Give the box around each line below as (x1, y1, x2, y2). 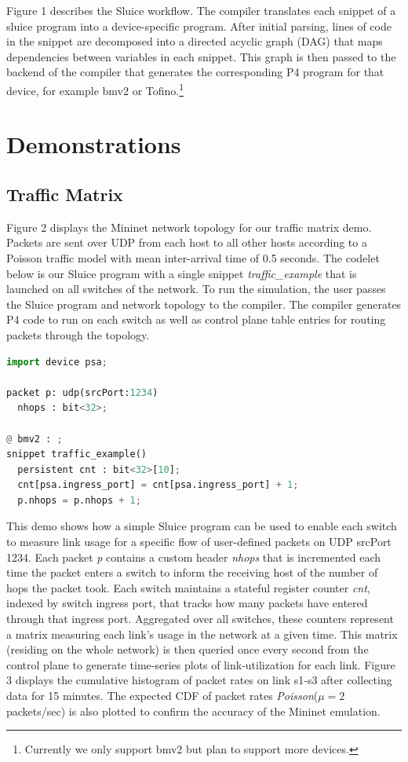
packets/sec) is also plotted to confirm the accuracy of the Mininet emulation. (6, 702, 381, 719)
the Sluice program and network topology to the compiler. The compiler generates (6, 295, 402, 312)
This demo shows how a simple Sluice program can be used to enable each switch (6, 518, 397, 534)
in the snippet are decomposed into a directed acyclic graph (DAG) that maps (6, 33, 383, 49)
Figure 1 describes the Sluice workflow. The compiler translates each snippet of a (6, 2, 396, 18)
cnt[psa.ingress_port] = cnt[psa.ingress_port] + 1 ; (17, 479, 299, 491)
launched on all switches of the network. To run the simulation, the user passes (6, 280, 386, 297)
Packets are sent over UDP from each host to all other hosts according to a (6, 234, 367, 251)
